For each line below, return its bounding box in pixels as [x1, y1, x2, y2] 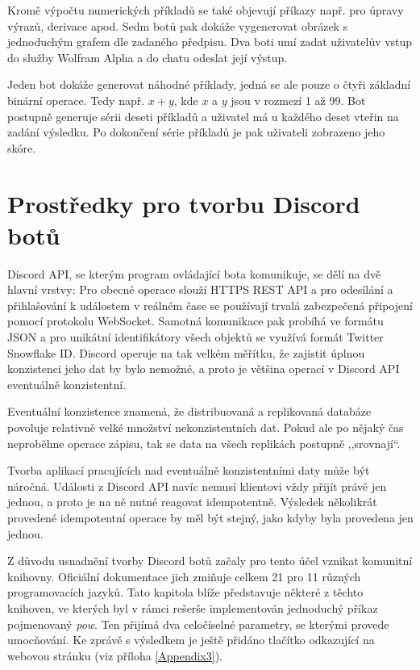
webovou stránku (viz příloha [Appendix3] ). [7, 647, 222, 664]
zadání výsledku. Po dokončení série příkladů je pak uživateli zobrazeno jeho [7, 124, 385, 140]
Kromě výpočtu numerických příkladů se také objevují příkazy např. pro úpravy [7, 2, 404, 18]
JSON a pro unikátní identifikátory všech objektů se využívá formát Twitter [7, 329, 384, 345]
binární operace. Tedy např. [7, 91, 145, 108]
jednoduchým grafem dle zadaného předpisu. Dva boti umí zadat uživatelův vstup [7, 33, 413, 50]
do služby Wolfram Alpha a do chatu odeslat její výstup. [7, 48, 288, 65]
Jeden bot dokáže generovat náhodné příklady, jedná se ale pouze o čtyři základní [7, 76, 411, 93]
